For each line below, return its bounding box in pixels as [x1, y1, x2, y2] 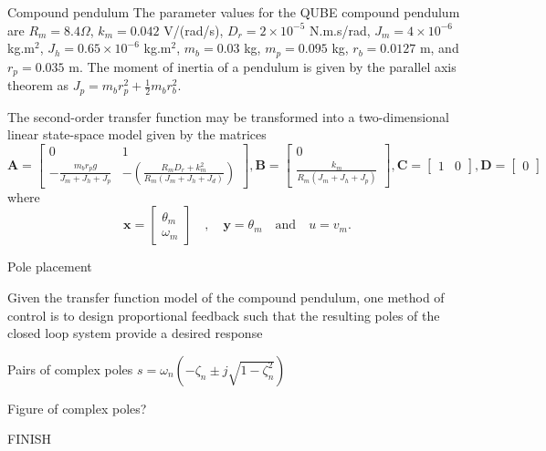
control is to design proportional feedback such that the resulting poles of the [7, 305, 440, 324]
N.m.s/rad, [309, 20, 371, 39]
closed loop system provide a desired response [7, 323, 263, 343]
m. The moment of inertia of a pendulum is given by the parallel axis [68, 56, 457, 76]
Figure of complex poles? [7, 398, 147, 417]
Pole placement [7, 257, 92, 276]
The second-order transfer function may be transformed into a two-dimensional [7, 107, 449, 126]
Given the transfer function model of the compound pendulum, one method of [7, 287, 445, 306]
